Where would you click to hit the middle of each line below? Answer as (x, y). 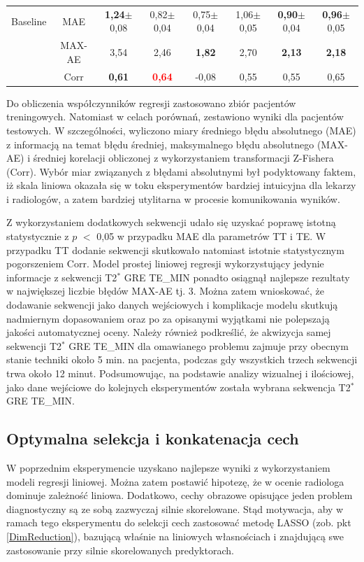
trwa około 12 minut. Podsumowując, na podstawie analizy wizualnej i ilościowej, (180, 373)
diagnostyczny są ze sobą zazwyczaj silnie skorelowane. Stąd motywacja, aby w (175, 508)
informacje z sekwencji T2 (62, 277)
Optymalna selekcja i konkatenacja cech (153, 438)
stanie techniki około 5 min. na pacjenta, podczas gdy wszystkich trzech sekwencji (182, 359)
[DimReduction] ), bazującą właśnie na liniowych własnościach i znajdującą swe (175, 536)
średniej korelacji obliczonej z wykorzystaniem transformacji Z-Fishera (183, 158)
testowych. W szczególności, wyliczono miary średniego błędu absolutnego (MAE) (181, 130)
